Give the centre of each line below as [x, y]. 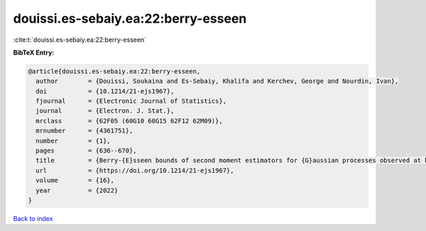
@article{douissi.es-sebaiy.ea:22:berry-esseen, [114, 71]
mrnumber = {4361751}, [84, 131]
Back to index [33, 218]
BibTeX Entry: [34, 52]
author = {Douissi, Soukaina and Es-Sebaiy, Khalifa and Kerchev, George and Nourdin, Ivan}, [217, 81]
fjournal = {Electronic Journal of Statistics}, [131, 101]
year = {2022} [77, 190]
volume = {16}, [75, 180]
